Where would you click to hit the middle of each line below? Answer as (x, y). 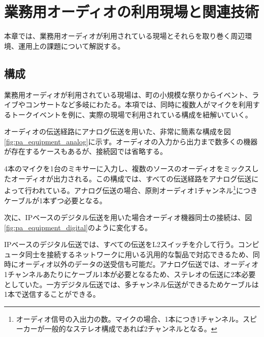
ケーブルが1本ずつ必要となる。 (55, 200)
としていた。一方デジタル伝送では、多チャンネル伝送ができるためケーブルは (131, 284)
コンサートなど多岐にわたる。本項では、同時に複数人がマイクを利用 (139, 104)
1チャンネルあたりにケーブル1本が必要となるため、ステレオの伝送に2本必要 (130, 274)
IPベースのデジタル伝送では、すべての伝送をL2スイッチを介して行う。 (121, 244)
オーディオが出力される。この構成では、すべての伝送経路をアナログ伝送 (131, 178)
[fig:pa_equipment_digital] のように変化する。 (78, 227)
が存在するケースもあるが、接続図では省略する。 (86, 151)
